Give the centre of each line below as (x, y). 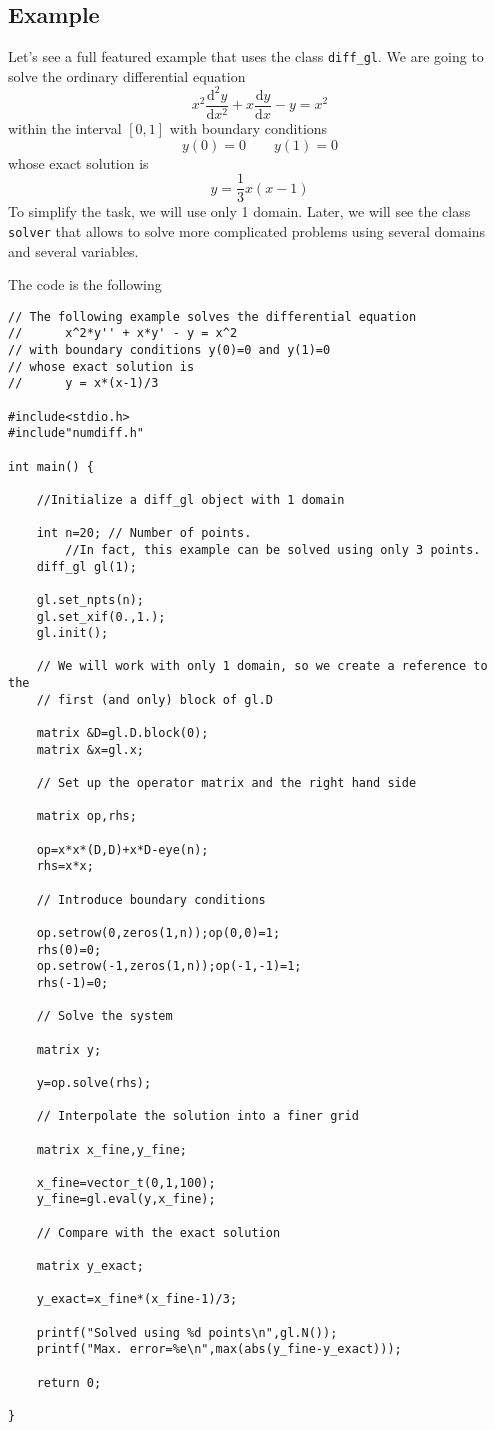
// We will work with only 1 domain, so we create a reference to (262, 666)
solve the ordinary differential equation (127, 75)
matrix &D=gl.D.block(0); (122, 733)
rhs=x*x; (65, 866)
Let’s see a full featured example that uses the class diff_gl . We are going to (246, 56)
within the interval (65, 128)
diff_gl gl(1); (86, 566)
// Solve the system (104, 1016)
